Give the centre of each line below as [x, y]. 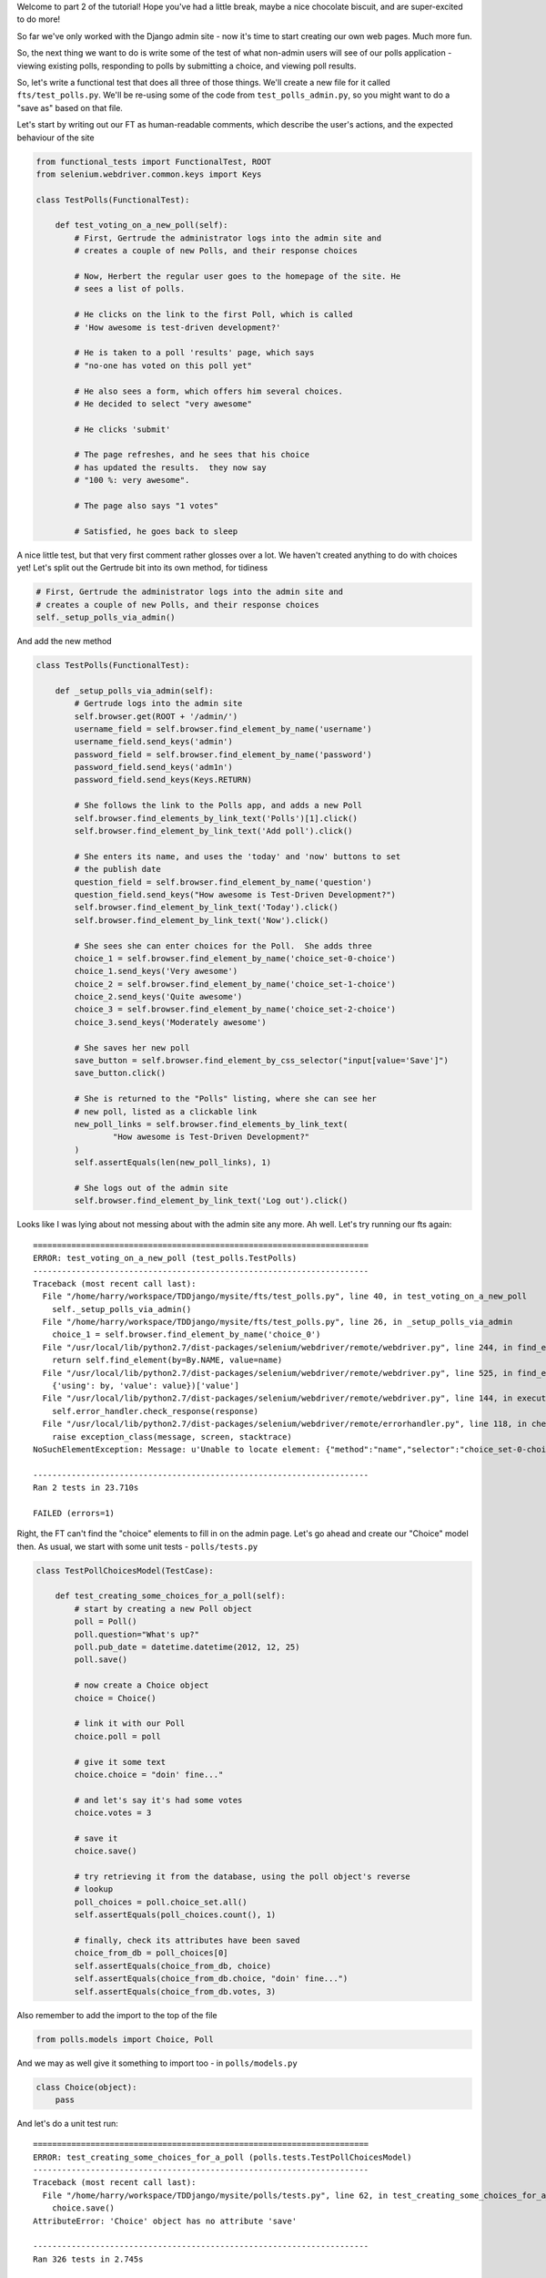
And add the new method [65, 641]
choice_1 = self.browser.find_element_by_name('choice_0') [186, 1334]
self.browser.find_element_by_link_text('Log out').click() [211, 1201]
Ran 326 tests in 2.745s [88, 2259]
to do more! [39, 19]
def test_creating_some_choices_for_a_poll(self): [170, 1596]
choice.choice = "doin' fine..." [149, 1774]
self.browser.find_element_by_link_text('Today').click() [206, 908]
